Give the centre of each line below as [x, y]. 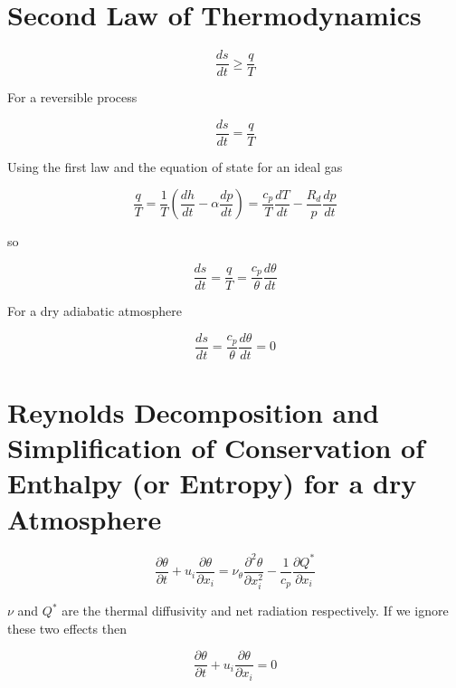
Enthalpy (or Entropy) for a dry [212, 483]
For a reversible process [72, 97]
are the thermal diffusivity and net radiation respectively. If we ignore [255, 611]
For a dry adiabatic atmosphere [95, 311]
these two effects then [67, 628]
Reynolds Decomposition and [193, 411]
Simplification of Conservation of [216, 448]
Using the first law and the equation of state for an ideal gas [175, 166]
